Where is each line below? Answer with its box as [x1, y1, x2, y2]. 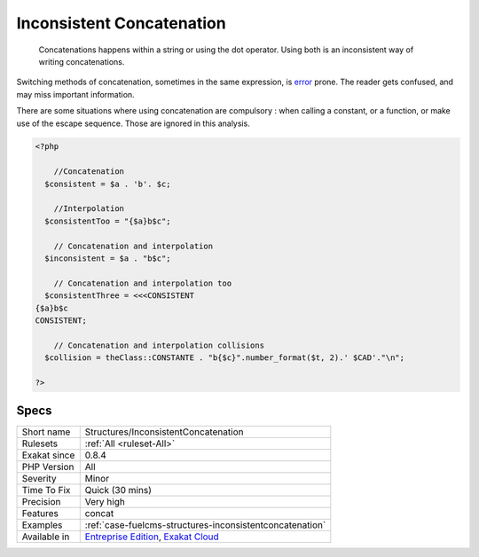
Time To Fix [21, 484, 71, 497]
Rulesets [21, 437, 58, 450]
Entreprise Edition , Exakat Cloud [84, 530, 219, 543]
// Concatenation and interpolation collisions [53, 340, 265, 350]
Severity [21, 473, 57, 485]
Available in [21, 530, 70, 543]
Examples [21, 519, 63, 531]
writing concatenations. [38, 56, 125, 67]
